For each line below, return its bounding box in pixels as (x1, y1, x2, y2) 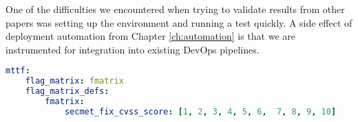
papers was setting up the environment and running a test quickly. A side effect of (6, 15, 352, 29)
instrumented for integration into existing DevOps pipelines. (6, 42, 260, 56)
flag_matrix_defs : (25, 86, 109, 97)
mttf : (6, 66, 30, 76)
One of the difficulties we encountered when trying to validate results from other (6, 2, 345, 16)
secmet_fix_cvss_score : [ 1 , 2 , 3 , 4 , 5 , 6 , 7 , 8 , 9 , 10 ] (64, 106, 337, 117)
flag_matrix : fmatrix (25, 76, 124, 86)
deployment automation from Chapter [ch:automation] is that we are (6, 29, 296, 43)
